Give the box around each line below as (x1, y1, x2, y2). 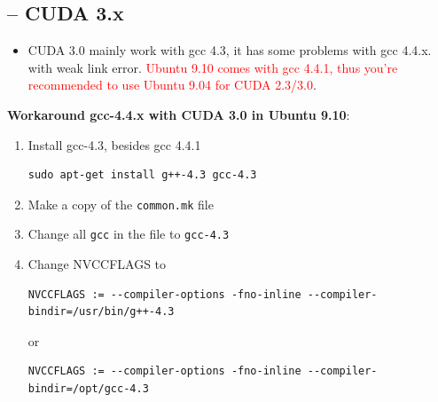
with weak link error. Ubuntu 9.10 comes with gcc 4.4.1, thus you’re (27, 58, 398, 76)
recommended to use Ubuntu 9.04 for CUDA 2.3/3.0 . (27, 75, 317, 94)
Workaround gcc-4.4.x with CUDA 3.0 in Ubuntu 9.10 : (7, 105, 350, 123)
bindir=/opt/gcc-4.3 (27, 382, 149, 396)
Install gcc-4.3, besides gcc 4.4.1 (27, 135, 201, 154)
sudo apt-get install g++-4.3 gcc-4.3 (27, 169, 257, 182)
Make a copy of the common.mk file (27, 194, 214, 213)
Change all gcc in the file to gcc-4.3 (27, 225, 230, 243)
